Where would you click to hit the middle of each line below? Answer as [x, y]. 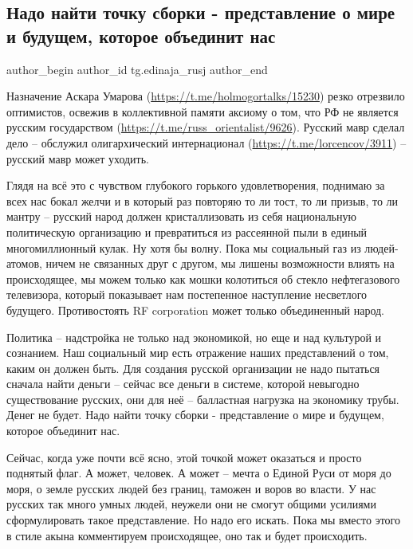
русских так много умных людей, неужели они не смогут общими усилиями [191, 504]
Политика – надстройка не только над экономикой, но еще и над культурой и [194, 337]
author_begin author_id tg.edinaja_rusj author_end [137, 69]
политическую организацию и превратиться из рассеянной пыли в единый [187, 231]
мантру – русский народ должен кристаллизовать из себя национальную [181, 216]
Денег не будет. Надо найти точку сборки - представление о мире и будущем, [195, 415]
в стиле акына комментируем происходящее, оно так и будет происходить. [187, 535]
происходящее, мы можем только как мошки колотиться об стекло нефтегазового [203, 278]
